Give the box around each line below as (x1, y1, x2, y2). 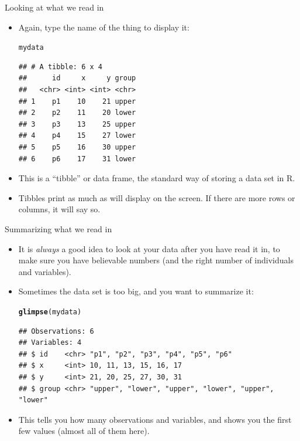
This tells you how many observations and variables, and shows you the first (18, 413, 292, 425)
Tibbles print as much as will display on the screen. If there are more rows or (18, 191, 295, 203)
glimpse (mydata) (18, 307, 82, 316)
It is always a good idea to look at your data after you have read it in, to (18, 242, 280, 255)
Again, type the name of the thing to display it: (18, 21, 189, 33)
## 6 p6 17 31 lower (18, 154, 136, 163)
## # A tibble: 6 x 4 (18, 62, 102, 71)
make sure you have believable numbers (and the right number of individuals (18, 254, 294, 266)
